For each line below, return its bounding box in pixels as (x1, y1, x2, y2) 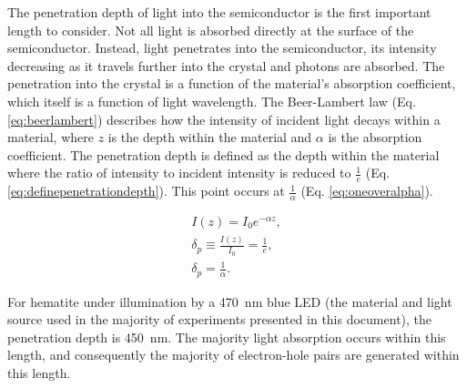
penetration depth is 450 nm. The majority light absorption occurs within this (7, 327, 446, 346)
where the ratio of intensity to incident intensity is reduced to (7, 163, 351, 182)
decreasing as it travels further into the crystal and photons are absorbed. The (7, 56, 445, 75)
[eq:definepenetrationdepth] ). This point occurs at (7, 181, 285, 200)
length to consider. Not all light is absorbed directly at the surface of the (7, 20, 414, 39)
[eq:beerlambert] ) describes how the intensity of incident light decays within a (7, 109, 441, 128)
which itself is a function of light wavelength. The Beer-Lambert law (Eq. (7, 91, 416, 110)
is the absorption (328, 128, 422, 147)
